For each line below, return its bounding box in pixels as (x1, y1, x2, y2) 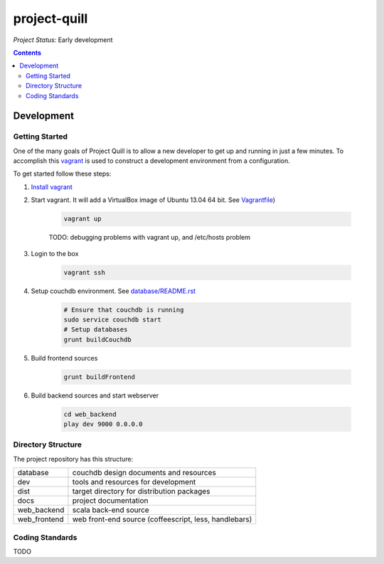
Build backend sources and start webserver (31, 391, 159, 400)
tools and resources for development (72, 477, 196, 487)
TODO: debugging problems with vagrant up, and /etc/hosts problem (48, 233, 250, 242)
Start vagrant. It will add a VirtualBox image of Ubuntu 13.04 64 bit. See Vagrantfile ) (31, 196, 276, 204)
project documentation (72, 496, 149, 506)
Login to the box (31, 249, 79, 257)
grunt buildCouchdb (63, 335, 132, 344)
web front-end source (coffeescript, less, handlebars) (72, 514, 252, 524)
